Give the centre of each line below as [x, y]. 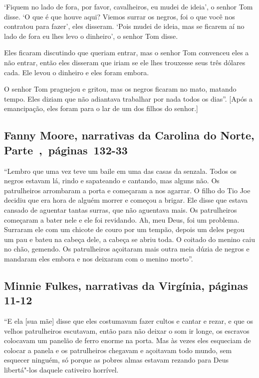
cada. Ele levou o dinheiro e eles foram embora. [77, 72]
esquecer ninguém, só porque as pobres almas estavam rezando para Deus [117, 360]
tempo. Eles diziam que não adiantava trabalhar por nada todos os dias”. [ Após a [129, 98]
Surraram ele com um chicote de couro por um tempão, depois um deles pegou [124, 229]
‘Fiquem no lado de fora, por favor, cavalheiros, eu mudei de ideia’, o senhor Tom [129, 6]
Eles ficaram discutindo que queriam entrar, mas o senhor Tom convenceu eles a [127, 53]
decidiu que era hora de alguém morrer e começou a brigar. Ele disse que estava [126, 200]
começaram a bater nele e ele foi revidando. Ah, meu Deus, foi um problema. [122, 219]
